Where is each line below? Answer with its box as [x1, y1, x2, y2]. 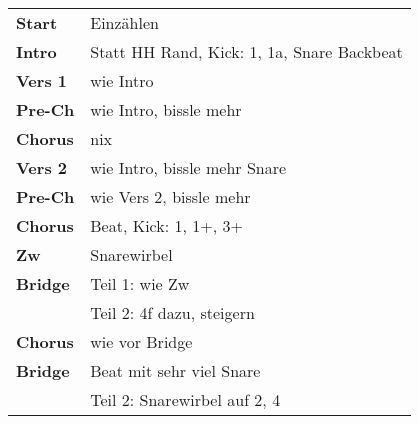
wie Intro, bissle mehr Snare [90, 156, 287, 179]
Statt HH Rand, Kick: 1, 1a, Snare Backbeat [90, 40, 403, 63]
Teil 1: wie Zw [90, 272, 190, 295]
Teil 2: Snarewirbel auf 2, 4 [90, 388, 281, 411]
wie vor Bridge [90, 330, 193, 353]
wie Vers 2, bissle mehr [90, 185, 251, 208]
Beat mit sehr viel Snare [90, 359, 261, 382]
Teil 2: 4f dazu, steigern [90, 301, 255, 324]
